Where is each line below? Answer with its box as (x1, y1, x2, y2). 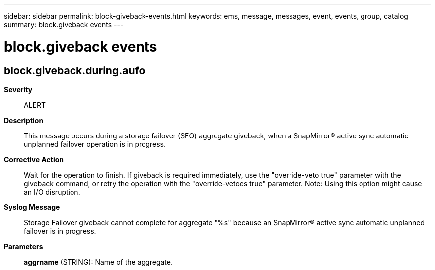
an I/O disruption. (24, 187, 80, 196)
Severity (4, 85, 33, 94)
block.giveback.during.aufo (4, 64, 145, 77)
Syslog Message (4, 202, 60, 211)
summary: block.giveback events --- (4, 20, 124, 29)
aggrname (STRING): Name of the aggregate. (24, 257, 173, 266)
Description (4, 116, 44, 125)
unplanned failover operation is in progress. (24, 139, 166, 148)
